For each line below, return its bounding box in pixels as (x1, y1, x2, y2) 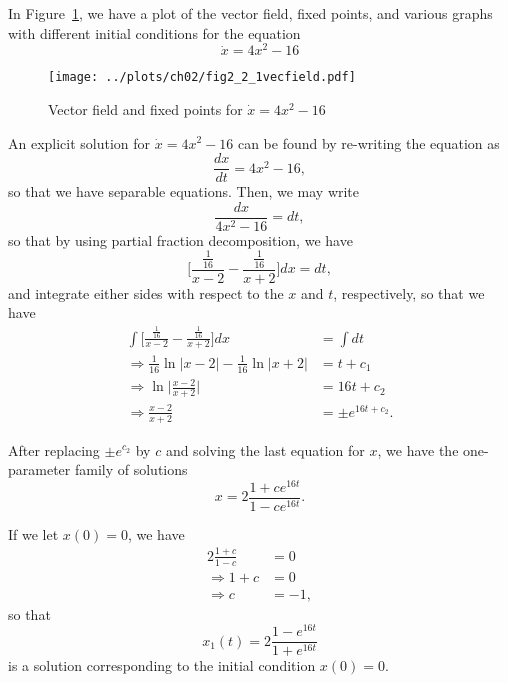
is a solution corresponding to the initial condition (8, 655, 316, 676)
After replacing (8, 439, 100, 460)
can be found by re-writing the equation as (237, 132, 500, 153)
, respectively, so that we (333, 282, 485, 303)
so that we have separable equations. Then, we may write (8, 181, 360, 202)
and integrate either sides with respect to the (8, 282, 284, 303)
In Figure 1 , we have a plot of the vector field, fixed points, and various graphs (8, 3, 493, 23)
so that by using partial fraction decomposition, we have (8, 229, 353, 250)
